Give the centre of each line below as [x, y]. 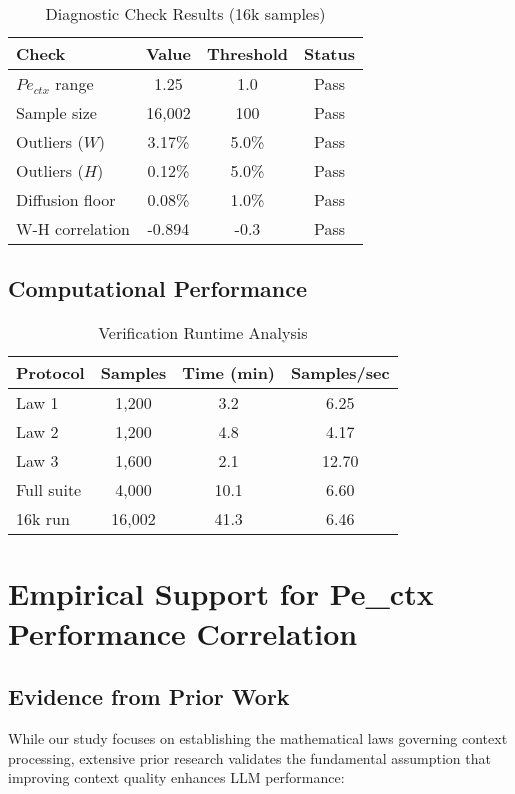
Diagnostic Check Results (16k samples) [185, 13]
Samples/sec [340, 373]
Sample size [56, 112]
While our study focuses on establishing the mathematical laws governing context [258, 737]
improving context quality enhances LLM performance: [176, 777]
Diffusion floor [66, 199]
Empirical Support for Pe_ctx [221, 593]
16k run [43, 519]
